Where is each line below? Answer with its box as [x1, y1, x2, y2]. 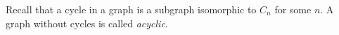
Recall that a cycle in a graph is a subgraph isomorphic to [6, 2, 257, 16]
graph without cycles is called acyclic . [6, 15, 168, 30]
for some [274, 2, 312, 16]
